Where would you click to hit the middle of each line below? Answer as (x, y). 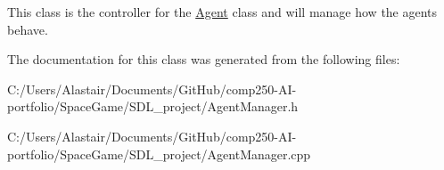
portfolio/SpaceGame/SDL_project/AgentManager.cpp (159, 154)
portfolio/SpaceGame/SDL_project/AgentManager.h (153, 106)
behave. (28, 29)
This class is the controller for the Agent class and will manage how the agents (222, 12)
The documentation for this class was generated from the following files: (204, 59)
